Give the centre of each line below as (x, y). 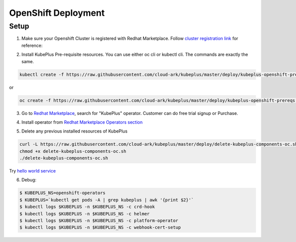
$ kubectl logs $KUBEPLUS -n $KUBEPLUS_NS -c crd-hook (87, 207)
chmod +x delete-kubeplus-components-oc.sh (73, 151)
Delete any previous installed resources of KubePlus (74, 131)
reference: (32, 45)
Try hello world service (33, 171)
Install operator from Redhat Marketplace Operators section (82, 122)
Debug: (29, 180)
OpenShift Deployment (57, 13)
